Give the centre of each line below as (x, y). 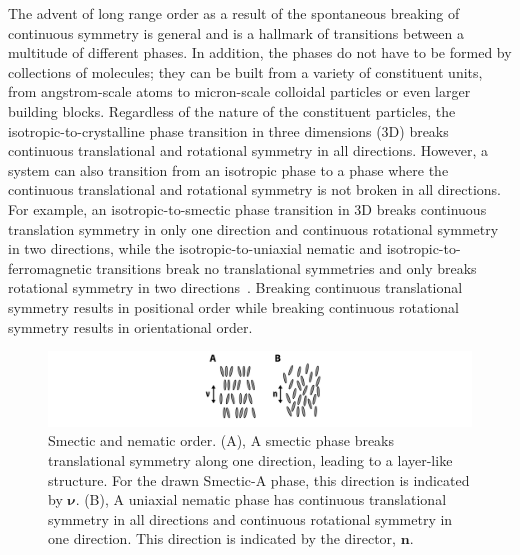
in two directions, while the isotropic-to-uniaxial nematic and (195, 248)
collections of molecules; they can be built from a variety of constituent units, (245, 71)
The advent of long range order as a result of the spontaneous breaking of (234, 13)
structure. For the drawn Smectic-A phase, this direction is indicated (259, 479)
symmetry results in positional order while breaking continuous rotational (233, 306)
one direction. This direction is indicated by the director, (222, 538)
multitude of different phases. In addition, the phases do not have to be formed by (260, 52)
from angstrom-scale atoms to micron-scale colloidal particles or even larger (239, 91)
